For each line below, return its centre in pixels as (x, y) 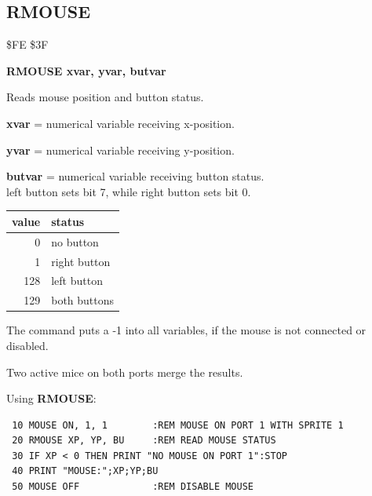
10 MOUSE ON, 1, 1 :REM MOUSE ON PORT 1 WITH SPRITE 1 (178, 425)
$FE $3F (27, 44)
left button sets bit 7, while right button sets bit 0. (129, 191)
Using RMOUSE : (51, 398)
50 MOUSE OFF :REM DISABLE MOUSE (133, 487)
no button (75, 241)
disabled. (27, 345)
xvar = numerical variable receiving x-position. (120, 123)
